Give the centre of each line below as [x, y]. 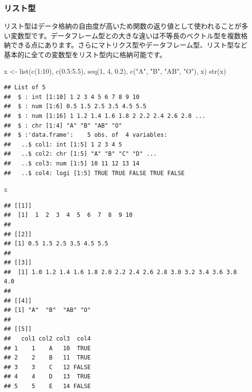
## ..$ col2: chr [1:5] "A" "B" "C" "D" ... [80, 154]
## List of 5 [25, 88]
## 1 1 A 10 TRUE [47, 348]
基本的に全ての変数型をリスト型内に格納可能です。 [85, 54]
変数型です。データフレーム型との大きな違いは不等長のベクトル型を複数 [126, 35]
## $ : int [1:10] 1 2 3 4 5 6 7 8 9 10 [72, 97]
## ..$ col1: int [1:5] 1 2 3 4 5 [63, 144]
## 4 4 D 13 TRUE [47, 377]
